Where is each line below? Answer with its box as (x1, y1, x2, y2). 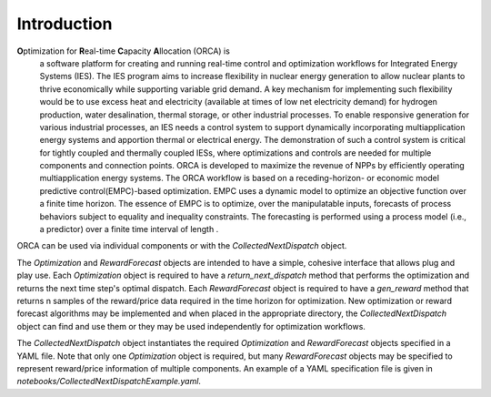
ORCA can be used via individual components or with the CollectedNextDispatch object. (16, 240, 347, 251)
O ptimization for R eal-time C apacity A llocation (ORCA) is (16, 46, 231, 56)
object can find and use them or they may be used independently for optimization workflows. (16, 321, 366, 331)
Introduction (16, 14, 113, 34)
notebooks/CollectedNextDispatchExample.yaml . (16, 376, 202, 387)
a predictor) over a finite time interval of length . (39, 224, 219, 235)
